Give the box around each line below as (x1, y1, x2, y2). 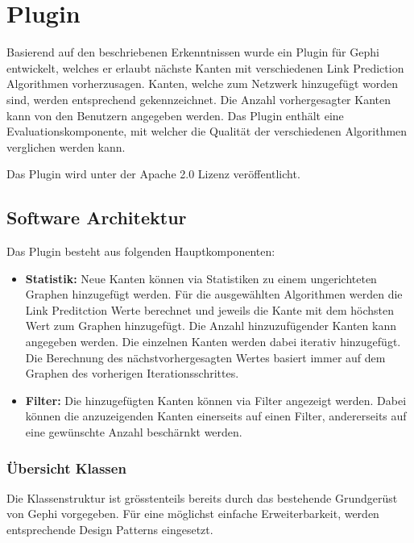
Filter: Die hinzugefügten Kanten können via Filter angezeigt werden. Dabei (25, 391, 407, 408)
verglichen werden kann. (6, 138, 126, 155)
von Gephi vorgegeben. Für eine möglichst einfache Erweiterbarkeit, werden (6, 505, 379, 522)
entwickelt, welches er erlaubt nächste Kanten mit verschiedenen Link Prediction (6, 59, 404, 76)
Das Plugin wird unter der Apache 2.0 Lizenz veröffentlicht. (6, 165, 300, 182)
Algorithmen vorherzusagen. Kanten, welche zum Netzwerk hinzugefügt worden (6, 75, 398, 92)
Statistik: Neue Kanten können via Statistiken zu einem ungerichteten (25, 269, 377, 286)
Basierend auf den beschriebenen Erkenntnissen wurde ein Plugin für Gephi (6, 44, 379, 61)
